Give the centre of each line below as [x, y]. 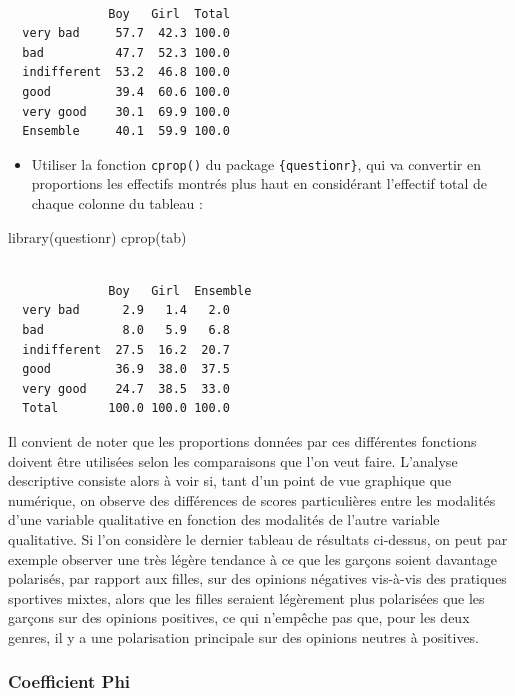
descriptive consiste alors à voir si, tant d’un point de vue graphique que [230, 480]
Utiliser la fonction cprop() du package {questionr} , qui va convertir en [256, 163]
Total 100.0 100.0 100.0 [126, 408]
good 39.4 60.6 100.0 [126, 91]
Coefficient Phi [69, 681]
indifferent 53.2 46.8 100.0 [126, 72]
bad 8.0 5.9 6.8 [126, 329]
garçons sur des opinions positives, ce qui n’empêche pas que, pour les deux [239, 617]
